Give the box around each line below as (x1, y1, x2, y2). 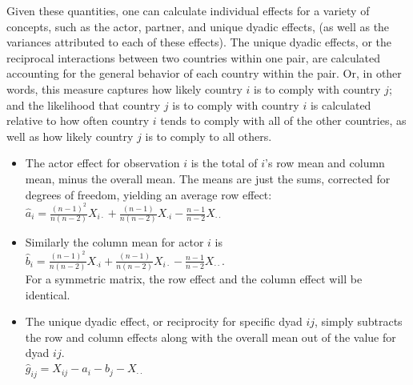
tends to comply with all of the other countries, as (160, 112, 407, 129)
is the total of (190, 154, 258, 171)
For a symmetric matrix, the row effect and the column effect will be (25, 271, 363, 287)
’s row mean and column (265, 154, 385, 171)
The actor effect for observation (25, 154, 180, 171)
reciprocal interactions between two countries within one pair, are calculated (6, 49, 381, 66)
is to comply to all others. (145, 127, 272, 144)
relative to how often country (6, 112, 150, 129)
